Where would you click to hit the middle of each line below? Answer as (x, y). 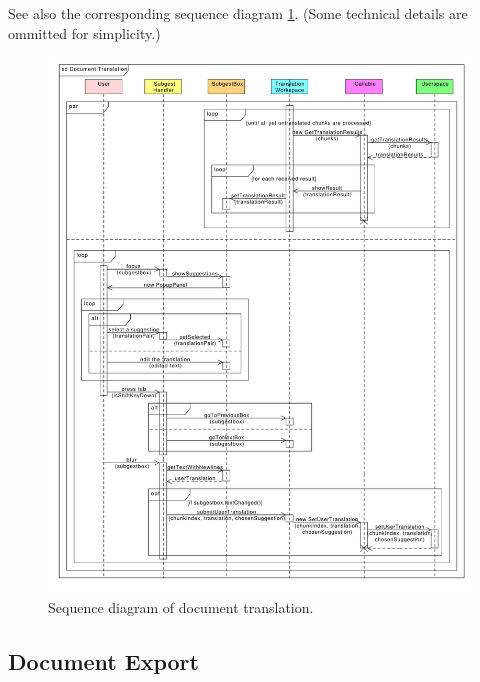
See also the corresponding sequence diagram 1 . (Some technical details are (238, 13)
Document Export (103, 660)
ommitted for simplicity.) (84, 32)
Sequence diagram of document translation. (181, 606)
